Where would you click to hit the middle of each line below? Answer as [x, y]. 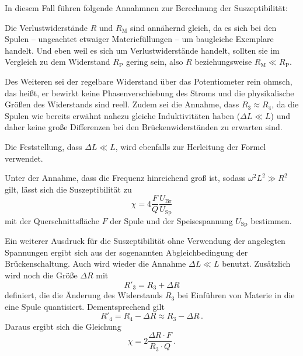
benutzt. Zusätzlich [256, 263]
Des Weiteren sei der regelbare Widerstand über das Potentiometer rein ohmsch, [149, 81]
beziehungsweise [223, 62]
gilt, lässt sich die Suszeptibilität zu [68, 189]
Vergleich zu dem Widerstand [58, 62]
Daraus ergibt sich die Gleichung [63, 326]
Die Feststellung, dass [43, 146]
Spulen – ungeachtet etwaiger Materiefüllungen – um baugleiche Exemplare [139, 39]
